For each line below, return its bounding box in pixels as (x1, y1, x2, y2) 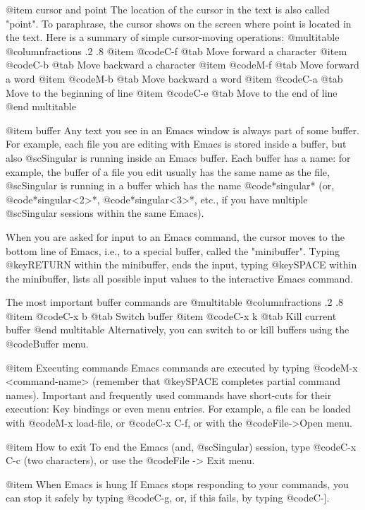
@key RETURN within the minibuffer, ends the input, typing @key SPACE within (6, 257, 357, 272)
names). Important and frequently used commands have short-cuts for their (6, 387, 332, 402)
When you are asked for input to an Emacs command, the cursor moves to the (6, 229, 345, 244)
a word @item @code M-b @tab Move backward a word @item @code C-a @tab (6, 71, 343, 85)
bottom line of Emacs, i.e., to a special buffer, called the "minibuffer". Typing (6, 243, 340, 258)
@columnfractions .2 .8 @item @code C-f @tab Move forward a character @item (6, 43, 347, 58)
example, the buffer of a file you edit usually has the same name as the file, (6, 164, 330, 179)
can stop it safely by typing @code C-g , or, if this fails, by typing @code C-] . (6, 490, 330, 505)
